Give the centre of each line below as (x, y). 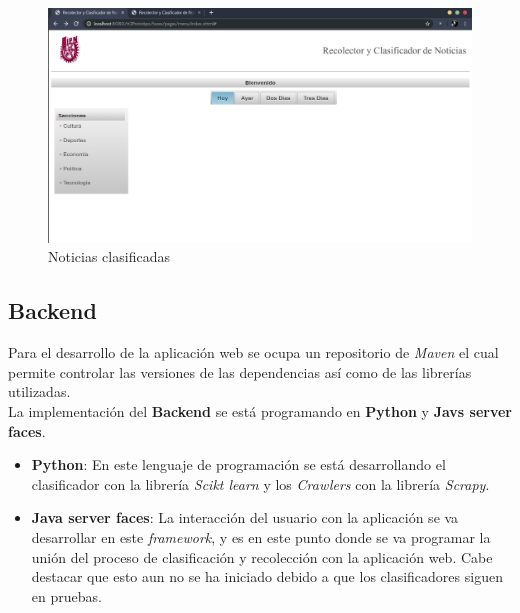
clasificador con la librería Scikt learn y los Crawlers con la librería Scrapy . (260, 483)
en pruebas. (66, 595)
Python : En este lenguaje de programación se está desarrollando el (238, 464)
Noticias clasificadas (109, 256)
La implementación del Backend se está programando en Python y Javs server (260, 410)
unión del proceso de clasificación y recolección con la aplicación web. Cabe (262, 556)
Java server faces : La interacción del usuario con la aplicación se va (245, 517)
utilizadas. (39, 391)
